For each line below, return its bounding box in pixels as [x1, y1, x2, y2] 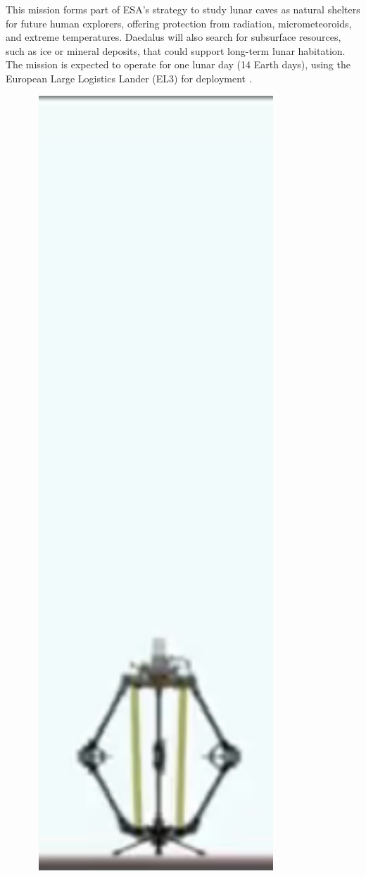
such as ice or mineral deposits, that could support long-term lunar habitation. [6, 43, 346, 58]
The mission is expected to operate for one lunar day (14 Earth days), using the [6, 57, 351, 72]
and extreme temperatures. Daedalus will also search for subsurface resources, [6, 30, 341, 44]
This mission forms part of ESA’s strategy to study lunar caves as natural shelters [6, 2, 360, 16]
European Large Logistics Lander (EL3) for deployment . [6, 70, 252, 85]
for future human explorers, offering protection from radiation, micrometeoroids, [6, 15, 352, 30]
